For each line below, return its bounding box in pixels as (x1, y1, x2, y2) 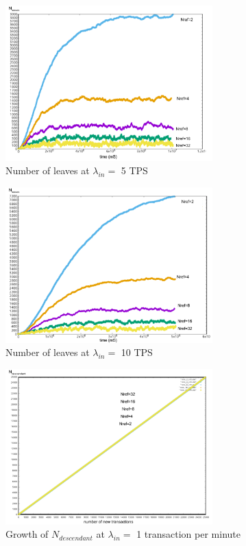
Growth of (5, 527, 49, 541)
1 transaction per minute (136, 527, 241, 541)
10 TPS (121, 345, 153, 359)
